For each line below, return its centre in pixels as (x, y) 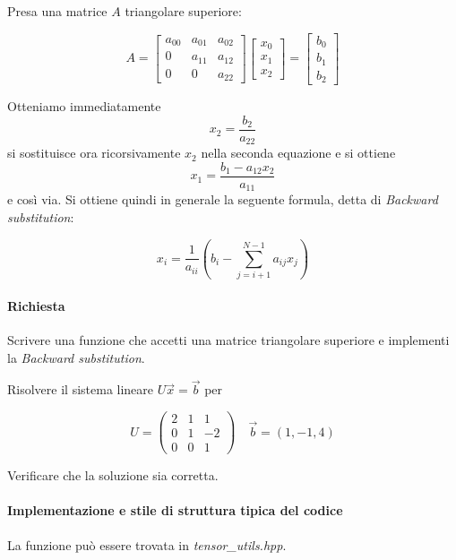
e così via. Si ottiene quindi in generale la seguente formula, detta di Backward (223, 199)
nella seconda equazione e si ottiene (298, 153)
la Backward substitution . (76, 357)
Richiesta (36, 305)
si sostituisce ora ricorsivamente (94, 153)
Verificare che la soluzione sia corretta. (113, 475)
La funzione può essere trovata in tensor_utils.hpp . (147, 544)
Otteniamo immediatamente (84, 106)
